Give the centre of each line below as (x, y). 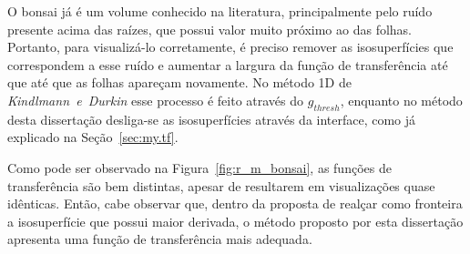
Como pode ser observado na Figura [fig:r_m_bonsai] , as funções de (199, 167)
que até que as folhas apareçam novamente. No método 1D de (179, 82)
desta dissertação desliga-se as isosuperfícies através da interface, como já (212, 119)
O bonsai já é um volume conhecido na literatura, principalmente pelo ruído (220, 11)
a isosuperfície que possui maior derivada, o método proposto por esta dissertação (235, 221)
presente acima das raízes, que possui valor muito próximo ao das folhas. (209, 29)
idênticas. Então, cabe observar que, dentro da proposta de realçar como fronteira (235, 203)
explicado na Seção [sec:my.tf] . (93, 137)
